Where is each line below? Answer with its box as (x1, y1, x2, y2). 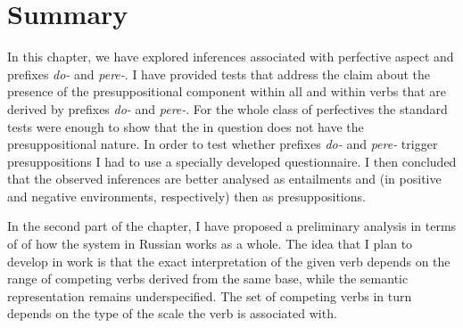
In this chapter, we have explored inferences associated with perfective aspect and (7, 47, 454, 66)
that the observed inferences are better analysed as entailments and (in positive (7, 169, 442, 188)
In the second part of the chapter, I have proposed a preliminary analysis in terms (7, 217, 457, 235)
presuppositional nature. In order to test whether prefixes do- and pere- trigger (7, 135, 438, 153)
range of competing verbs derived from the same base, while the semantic (7, 269, 409, 288)
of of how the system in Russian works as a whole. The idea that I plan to (7, 234, 413, 253)
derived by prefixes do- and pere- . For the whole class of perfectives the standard (7, 99, 448, 118)
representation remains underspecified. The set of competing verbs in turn (7, 286, 412, 305)
